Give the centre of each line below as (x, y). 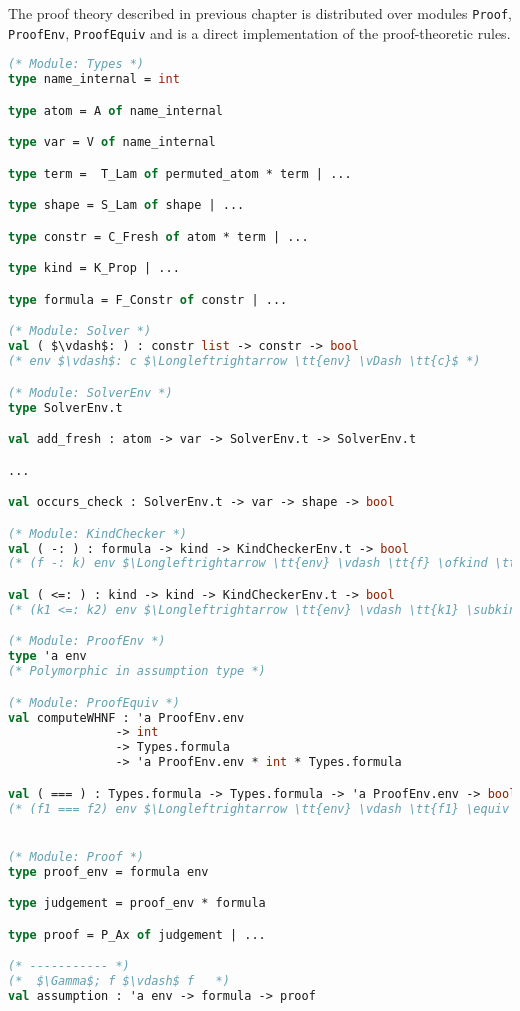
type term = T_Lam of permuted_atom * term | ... (180, 173)
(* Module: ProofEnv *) (87, 641)
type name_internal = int (94, 79)
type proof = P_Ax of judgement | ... (137, 934)
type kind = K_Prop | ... (94, 268)
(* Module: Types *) (76, 64)
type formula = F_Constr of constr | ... (148, 299)
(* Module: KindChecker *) (97, 533)
